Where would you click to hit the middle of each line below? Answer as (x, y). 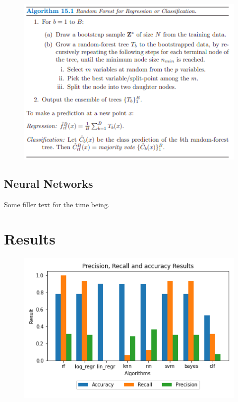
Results (30, 238)
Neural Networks (49, 183)
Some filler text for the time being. (57, 204)
